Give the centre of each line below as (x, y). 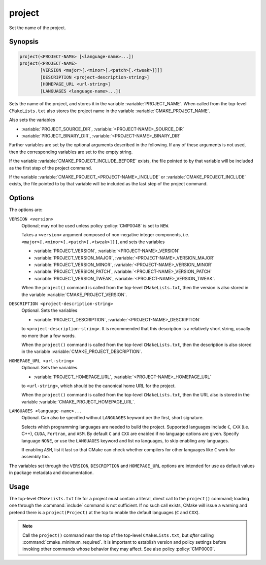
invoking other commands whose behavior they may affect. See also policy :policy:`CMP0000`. (119, 549)
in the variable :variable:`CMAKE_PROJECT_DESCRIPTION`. (82, 351)
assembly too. (36, 457)
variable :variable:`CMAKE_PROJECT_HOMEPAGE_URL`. (78, 402)
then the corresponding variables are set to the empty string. (71, 152)
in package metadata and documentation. (51, 473)
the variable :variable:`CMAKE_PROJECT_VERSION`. (74, 295)
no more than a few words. (49, 336)
